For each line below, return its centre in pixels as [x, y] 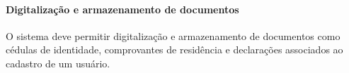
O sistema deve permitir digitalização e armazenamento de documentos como [173, 35]
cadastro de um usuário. [58, 63]
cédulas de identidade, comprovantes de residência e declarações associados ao [174, 49]
